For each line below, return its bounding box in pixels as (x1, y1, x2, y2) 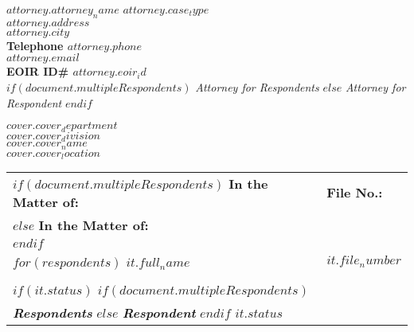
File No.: (326, 183, 383, 202)
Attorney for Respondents (195, 78, 319, 95)
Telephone (6, 37, 64, 53)
